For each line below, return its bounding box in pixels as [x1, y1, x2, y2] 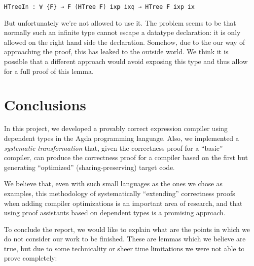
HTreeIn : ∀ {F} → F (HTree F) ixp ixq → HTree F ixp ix [4, 3, 195, 10]
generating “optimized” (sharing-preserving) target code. [4, 162, 175, 172]
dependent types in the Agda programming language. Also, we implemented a [4, 133, 239, 143]
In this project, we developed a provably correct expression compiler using [4, 123, 228, 133]
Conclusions [4, 95, 86, 115]
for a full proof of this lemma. [4, 66, 94, 76]
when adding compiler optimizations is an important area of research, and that [4, 198, 243, 208]
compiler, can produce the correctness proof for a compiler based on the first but [4, 152, 248, 163]
